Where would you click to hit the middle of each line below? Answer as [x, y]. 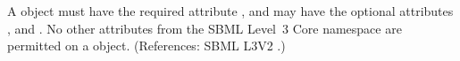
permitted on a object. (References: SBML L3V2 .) [146, 46]
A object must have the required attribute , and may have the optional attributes [230, 11]
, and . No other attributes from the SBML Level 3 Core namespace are [205, 28]
